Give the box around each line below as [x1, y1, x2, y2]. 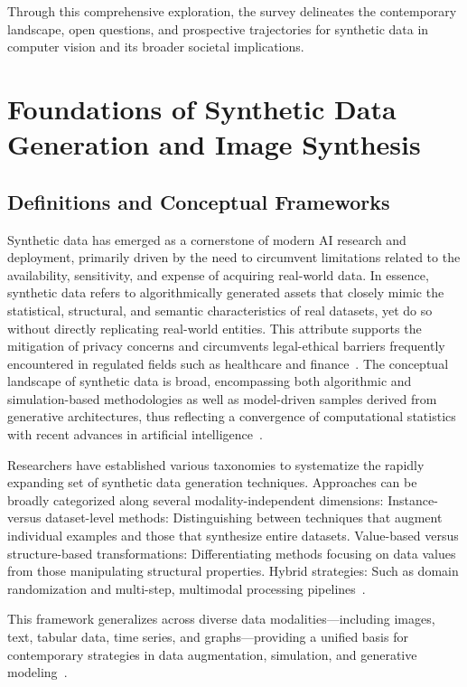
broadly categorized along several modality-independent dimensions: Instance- [7, 490, 438, 509]
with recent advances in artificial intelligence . [7, 425, 263, 444]
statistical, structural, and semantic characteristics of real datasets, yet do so [7, 300, 433, 319]
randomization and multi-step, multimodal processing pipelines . [7, 579, 366, 598]
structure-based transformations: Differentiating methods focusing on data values [7, 543, 456, 562]
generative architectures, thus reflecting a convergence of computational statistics [7, 407, 456, 426]
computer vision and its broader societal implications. [7, 37, 304, 56]
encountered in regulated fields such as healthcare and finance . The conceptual [7, 353, 449, 372]
